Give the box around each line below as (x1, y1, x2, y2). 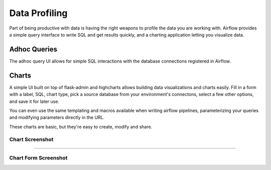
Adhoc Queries (9, 45, 58, 53)
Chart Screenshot (9, 136, 54, 143)
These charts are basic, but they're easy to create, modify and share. (9, 123, 153, 129)
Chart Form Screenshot (9, 154, 68, 161)
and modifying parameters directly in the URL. (9, 114, 105, 120)
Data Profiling (9, 7, 68, 18)
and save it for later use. (9, 98, 60, 104)
